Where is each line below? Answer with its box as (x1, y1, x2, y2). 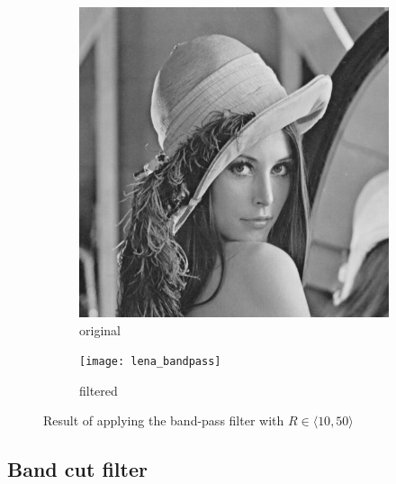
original (79, 320, 121, 339)
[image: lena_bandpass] (79, 355, 221, 369)
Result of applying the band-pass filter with (43, 411, 284, 430)
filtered (79, 380, 118, 399)
